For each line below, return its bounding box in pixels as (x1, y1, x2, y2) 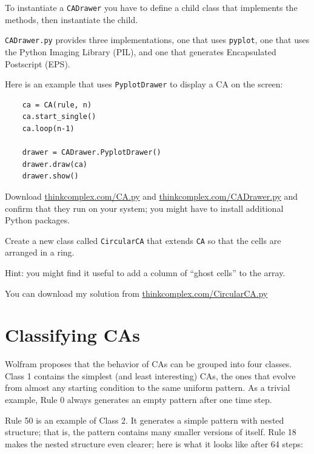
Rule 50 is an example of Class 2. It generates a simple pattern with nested (5, 413, 284, 426)
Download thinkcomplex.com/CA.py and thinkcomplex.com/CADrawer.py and (5, 189, 298, 202)
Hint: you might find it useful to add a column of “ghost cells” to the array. (5, 266, 286, 279)
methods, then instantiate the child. (5, 13, 138, 25)
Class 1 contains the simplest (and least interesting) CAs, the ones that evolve (5, 369, 296, 382)
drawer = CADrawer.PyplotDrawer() (22, 148, 161, 157)
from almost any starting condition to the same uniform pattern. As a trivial (5, 381, 290, 394)
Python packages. (5, 214, 70, 226)
